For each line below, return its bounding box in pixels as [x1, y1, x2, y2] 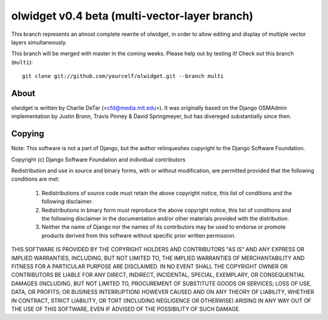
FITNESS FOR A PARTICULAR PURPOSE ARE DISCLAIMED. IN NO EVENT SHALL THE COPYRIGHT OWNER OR [11, 263, 288, 270]
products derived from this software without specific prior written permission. [41, 232, 236, 239]
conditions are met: [11, 175, 60, 183]
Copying [11, 128, 44, 139]
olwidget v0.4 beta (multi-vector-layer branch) [11, 9, 253, 23]
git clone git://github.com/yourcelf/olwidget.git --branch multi [22, 73, 224, 80]
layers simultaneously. [11, 38, 67, 46]
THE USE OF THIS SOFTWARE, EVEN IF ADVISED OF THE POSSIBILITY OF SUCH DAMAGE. [11, 305, 241, 313]
